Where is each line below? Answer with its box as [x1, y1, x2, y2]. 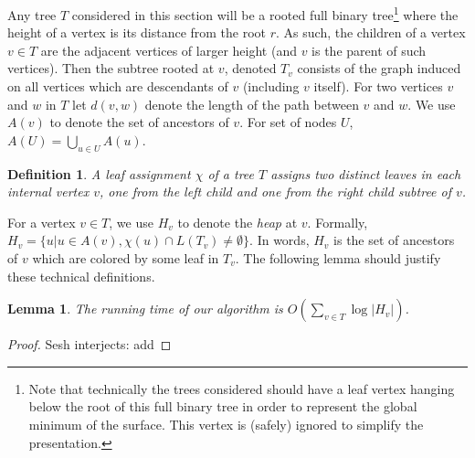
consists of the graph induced [297, 59, 461, 78]
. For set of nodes [239, 112, 337, 132]
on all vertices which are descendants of [7, 77, 228, 96]
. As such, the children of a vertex [276, 23, 466, 42]
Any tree [7, 5, 57, 24]
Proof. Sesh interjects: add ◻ [7, 335, 172, 354]
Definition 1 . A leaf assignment [7, 164, 191, 183]
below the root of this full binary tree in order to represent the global [28, 397, 417, 416]
